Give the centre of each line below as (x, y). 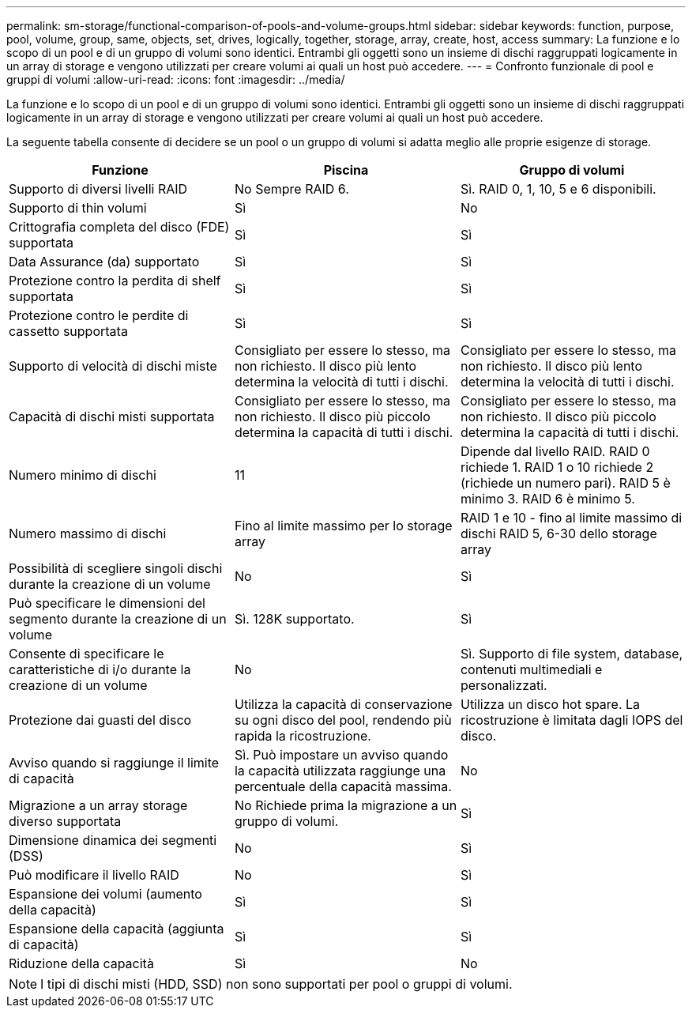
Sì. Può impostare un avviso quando (341, 755)
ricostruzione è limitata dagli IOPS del (572, 720)
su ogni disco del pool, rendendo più (343, 720)
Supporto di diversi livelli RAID (98, 189)
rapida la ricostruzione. (303, 736)
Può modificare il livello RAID (94, 875)
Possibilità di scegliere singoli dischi (116, 568)
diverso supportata (65, 821)
